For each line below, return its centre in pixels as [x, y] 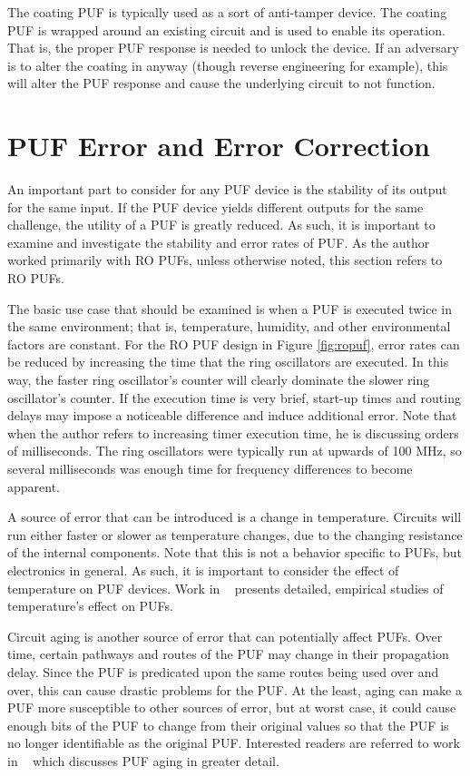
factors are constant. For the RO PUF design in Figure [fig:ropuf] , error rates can [234, 344]
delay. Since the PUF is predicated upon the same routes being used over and [223, 671]
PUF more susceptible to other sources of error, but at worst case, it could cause [232, 707]
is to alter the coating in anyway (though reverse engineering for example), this [228, 65]
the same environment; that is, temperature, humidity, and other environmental [229, 326]
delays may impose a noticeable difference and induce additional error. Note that [232, 415]
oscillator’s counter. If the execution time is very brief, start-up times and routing [234, 397]
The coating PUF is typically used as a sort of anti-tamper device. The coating [227, 12]
